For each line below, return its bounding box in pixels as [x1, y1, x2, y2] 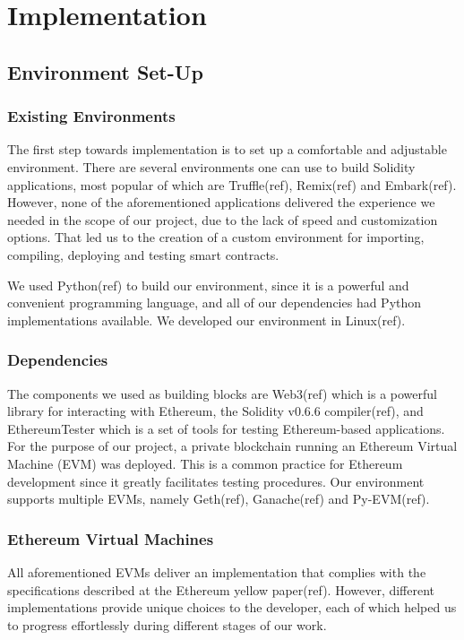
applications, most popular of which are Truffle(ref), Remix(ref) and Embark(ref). [7, 175, 457, 194]
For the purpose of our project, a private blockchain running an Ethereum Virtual [7, 437, 458, 455]
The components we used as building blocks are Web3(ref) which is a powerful [7, 384, 437, 402]
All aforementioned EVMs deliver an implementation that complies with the [7, 562, 426, 581]
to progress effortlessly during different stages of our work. [7, 615, 327, 634]
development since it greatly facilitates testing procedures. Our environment [7, 471, 425, 490]
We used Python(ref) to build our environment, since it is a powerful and [7, 275, 409, 294]
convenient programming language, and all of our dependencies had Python [7, 293, 422, 312]
